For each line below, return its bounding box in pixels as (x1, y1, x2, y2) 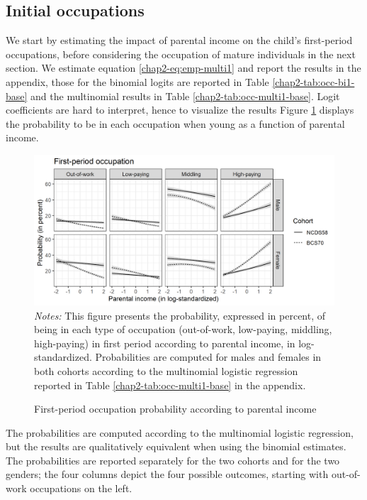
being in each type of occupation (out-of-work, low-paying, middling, (34, 322, 332, 337)
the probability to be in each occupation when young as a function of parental (6, 116, 345, 131)
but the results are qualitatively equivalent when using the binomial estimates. (6, 439, 346, 454)
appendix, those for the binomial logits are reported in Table (6, 74, 269, 89)
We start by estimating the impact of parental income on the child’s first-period (6, 33, 353, 48)
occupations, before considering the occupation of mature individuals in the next (6, 46, 356, 61)
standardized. (34, 349, 92, 364)
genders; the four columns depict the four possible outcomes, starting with (6, 467, 329, 482)
